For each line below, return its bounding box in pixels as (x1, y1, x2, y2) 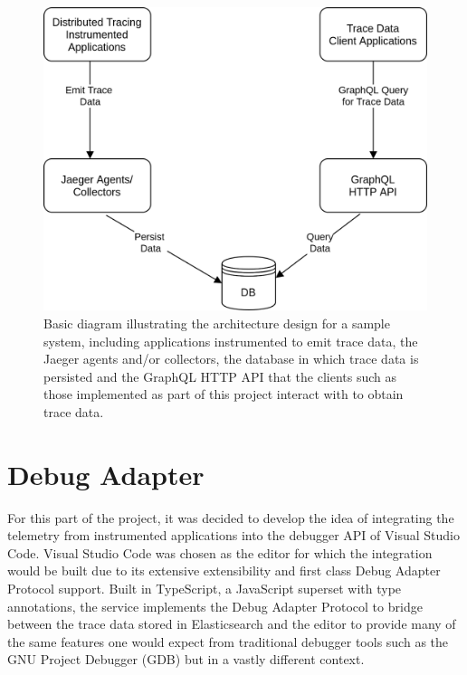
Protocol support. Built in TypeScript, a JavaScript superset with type (7, 579, 402, 598)
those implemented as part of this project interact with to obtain (43, 385, 404, 404)
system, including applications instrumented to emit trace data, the (43, 331, 418, 350)
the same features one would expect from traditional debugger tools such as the (7, 632, 449, 651)
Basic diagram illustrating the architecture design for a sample (43, 313, 390, 332)
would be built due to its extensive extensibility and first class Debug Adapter (7, 561, 441, 580)
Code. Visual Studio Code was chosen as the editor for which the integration (7, 543, 433, 562)
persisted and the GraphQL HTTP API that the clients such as (43, 366, 397, 385)
